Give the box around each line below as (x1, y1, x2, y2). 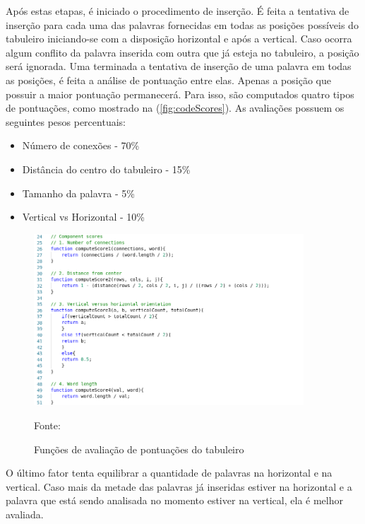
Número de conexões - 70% (22, 138, 140, 153)
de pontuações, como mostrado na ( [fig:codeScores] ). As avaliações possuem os (6, 100, 345, 115)
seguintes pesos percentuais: (6, 114, 126, 129)
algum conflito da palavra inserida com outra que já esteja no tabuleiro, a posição (6, 45, 359, 59)
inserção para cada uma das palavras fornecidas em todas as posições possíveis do (6, 17, 359, 32)
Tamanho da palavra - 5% (22, 185, 135, 200)
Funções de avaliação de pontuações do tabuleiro (34, 441, 244, 456)
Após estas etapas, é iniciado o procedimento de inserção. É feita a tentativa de (6, 4, 349, 18)
